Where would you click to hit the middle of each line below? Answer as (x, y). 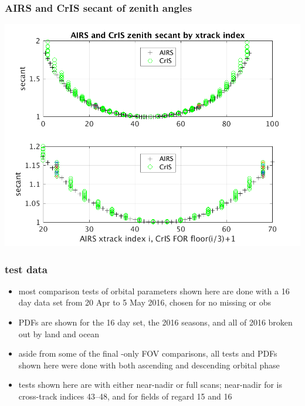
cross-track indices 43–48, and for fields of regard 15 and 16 (125, 396)
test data (26, 269)
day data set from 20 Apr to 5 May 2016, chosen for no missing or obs (145, 302)
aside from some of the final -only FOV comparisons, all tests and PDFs (148, 353)
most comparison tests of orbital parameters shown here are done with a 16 (154, 291)
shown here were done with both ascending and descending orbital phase (149, 365)
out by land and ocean (59, 333)
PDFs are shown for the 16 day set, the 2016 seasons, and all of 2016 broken (155, 322)
